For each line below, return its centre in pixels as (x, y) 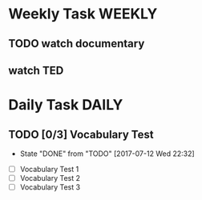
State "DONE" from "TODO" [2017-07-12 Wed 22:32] (107, 154)
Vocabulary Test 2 (50, 178)
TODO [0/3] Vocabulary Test (81, 134)
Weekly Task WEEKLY (83, 14)
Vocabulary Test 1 (49, 169)
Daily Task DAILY (66, 105)
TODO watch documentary (77, 44)
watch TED (36, 70)
